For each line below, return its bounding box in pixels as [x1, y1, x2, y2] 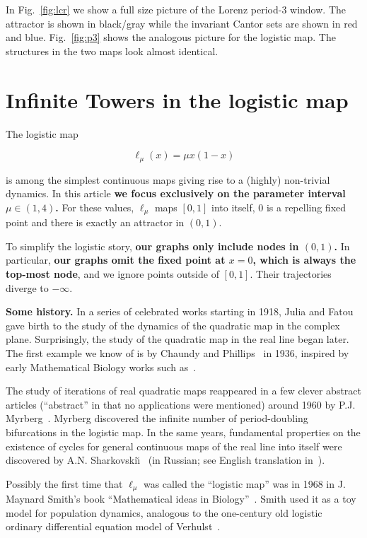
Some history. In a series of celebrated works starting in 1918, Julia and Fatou [6, 304, 354, 319]
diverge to [6, 280, 49, 295]
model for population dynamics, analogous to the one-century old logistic [6, 505, 322, 520]
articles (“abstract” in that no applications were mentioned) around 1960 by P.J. [6, 397, 356, 411]
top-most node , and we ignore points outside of [6, 266, 219, 281]
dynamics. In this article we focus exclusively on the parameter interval [6, 186, 346, 201]
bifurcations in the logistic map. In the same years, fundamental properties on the [6, 424, 361, 439]
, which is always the [252, 252, 356, 267]
